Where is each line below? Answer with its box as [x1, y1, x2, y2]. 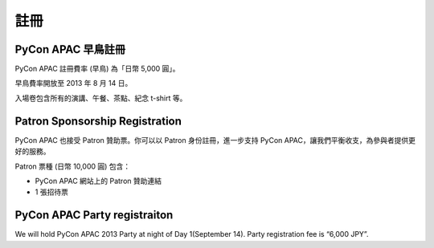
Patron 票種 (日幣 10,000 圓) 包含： [14, 161, 131, 171]
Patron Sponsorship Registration [14, 114, 182, 128]
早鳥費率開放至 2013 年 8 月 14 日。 [14, 79, 133, 88]
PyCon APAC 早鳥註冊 [14, 43, 126, 56]
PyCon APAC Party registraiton [14, 209, 174, 222]
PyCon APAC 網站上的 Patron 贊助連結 [35, 176, 162, 185]
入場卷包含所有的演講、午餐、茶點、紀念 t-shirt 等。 [14, 93, 187, 103]
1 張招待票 [35, 187, 68, 197]
